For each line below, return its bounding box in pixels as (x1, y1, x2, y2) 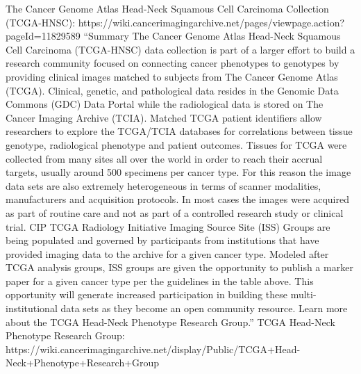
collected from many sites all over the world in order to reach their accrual (6, 151, 323, 165)
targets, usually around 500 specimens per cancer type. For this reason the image (6, 165, 351, 179)
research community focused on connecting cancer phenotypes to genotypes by (6, 56, 339, 70)
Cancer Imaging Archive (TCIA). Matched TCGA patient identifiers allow (6, 110, 322, 124)
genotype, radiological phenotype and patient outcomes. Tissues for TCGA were (6, 137, 347, 152)
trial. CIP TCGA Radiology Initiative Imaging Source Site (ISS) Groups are (6, 219, 330, 234)
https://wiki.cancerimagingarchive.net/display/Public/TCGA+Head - (6, 341, 301, 356)
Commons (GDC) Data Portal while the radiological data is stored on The (6, 97, 324, 111)
